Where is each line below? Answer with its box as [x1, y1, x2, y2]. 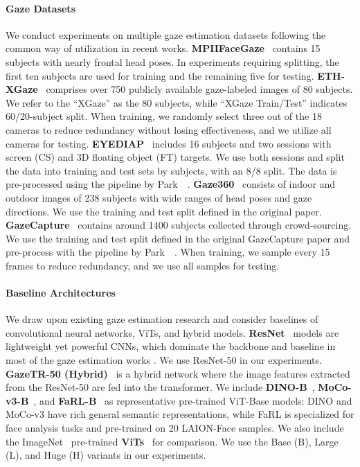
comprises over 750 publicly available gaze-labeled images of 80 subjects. [46, 82, 353, 96]
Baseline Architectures [6, 285, 116, 300]
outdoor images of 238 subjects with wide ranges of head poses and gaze [6, 190, 312, 204]
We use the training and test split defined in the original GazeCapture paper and [6, 231, 350, 245]
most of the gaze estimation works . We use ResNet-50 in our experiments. [6, 353, 322, 367]
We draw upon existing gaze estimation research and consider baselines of [6, 312, 318, 326]
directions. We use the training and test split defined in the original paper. [6, 204, 322, 218]
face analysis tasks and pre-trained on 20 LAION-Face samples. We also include [6, 421, 344, 435]
